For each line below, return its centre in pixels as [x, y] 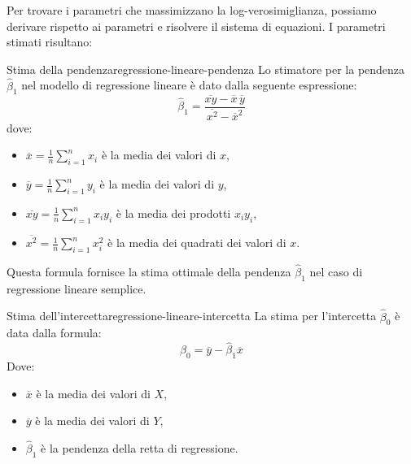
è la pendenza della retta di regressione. [140, 448]
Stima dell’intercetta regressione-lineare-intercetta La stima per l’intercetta [192, 316]
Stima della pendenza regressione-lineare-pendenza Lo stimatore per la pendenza [206, 69]
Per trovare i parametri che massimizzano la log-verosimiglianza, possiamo [192, 10]
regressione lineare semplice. [77, 288]
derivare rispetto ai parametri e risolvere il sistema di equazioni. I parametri [196, 26]
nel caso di [336, 272]
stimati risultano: [50, 42]
